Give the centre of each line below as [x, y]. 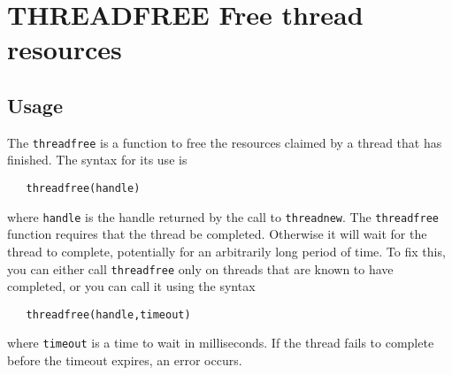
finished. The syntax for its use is [97, 160]
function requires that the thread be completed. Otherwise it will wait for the [217, 234]
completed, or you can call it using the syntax [131, 286]
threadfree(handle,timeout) [108, 314]
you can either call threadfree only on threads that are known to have [200, 268]
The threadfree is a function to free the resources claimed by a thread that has [225, 142]
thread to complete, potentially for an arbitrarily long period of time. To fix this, [226, 251]
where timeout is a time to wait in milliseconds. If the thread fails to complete [221, 343]
